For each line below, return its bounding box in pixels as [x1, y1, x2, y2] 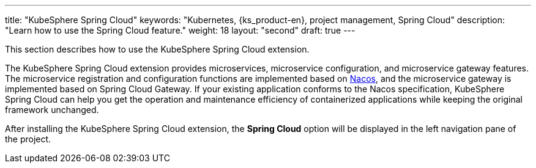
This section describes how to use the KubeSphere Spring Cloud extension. [5, 44, 310, 54]
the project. [5, 134, 51, 144]
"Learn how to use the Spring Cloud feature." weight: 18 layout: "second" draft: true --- [5, 25, 355, 35]
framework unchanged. [5, 104, 99, 115]
